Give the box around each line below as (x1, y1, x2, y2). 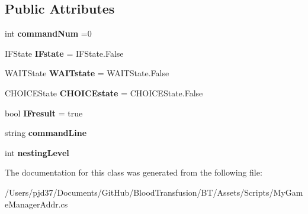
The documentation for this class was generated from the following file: (5, 166, 262, 179)
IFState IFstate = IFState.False (5, 47, 124, 59)
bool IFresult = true (5, 106, 83, 119)
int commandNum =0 (5, 27, 92, 40)
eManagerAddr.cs (5, 197, 68, 210)
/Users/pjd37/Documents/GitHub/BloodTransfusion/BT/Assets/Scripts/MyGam (5, 186, 303, 198)
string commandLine (5, 127, 87, 139)
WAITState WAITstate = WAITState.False (5, 67, 169, 79)
